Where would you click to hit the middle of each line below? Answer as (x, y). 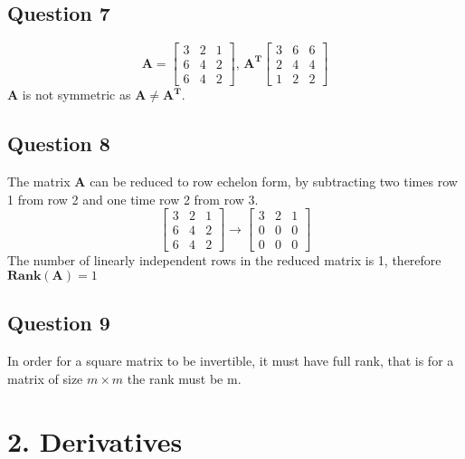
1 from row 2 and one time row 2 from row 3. (133, 199)
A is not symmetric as (69, 95)
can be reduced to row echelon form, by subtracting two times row (274, 182)
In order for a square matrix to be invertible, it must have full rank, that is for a (231, 361)
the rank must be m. (184, 378)
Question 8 (59, 143)
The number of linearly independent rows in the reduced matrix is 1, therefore (224, 260)
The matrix (39, 182)
